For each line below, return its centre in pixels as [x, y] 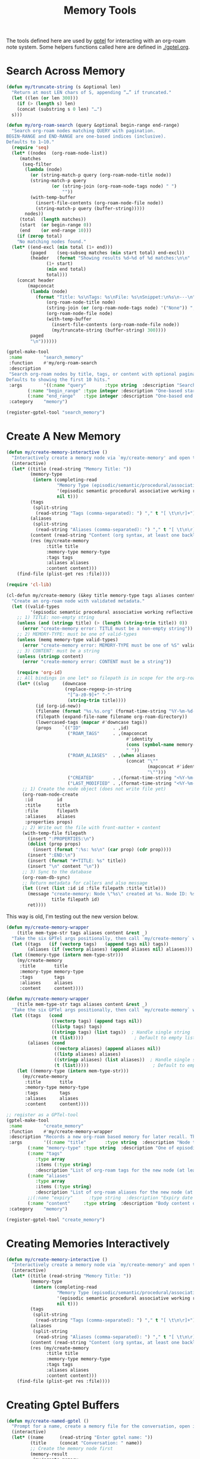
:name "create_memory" [46, 1126]
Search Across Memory [66, 71]
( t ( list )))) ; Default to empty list [124, 1038]
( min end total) [66, 269]
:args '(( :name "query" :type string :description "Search [102, 385]
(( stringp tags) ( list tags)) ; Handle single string [121, 1032]
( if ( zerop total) [40, 236]
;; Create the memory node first [71, 1448]
